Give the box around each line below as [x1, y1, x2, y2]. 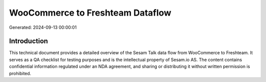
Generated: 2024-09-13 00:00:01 [9, 24, 77, 30]
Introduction [9, 37, 48, 45]
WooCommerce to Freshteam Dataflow [9, 7, 172, 18]
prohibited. [9, 70, 32, 76]
